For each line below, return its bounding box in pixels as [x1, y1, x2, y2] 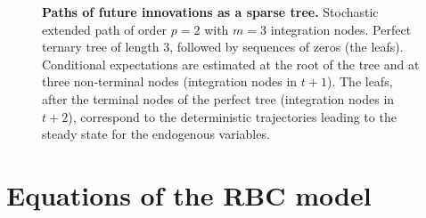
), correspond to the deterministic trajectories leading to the [68, 107, 397, 125]
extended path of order [42, 20, 168, 38]
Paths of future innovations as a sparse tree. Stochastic [42, 3, 379, 20]
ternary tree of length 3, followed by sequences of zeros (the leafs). [42, 37, 404, 56]
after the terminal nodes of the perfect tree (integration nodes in [42, 89, 395, 108]
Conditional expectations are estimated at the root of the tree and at [42, 54, 420, 73]
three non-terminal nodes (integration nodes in [42, 72, 298, 91]
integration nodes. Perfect [270, 20, 412, 38]
